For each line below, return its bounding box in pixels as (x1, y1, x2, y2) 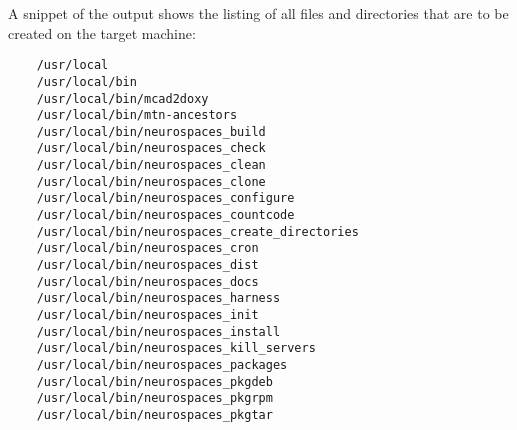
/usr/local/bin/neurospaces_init (36, 308, 259, 323)
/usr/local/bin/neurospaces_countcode (36, 208, 295, 223)
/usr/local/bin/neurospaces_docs (36, 274, 259, 289)
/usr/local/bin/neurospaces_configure (36, 191, 295, 206)
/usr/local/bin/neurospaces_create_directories (36, 224, 359, 239)
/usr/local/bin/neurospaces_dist (36, 258, 259, 273)
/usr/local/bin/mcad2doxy (36, 91, 209, 106)
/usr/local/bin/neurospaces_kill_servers (36, 341, 316, 356)
